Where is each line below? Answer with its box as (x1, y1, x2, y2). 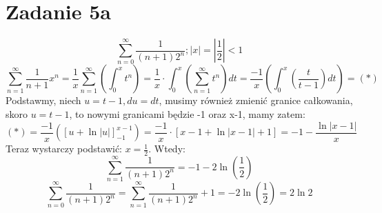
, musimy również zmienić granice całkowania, (159, 93, 353, 108)
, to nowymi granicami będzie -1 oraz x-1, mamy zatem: (69, 107, 305, 121)
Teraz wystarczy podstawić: (6, 141, 122, 156)
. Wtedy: (148, 141, 185, 156)
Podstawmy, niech (6, 93, 81, 108)
